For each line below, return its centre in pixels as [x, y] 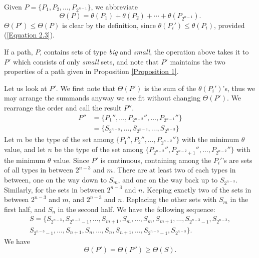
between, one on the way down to [55, 179]
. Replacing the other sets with [169, 199]
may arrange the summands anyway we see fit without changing [102, 98]
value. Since [71, 160]
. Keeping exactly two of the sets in [197, 189]
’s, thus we [239, 88]
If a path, [19, 51]
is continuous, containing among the [156, 160]
